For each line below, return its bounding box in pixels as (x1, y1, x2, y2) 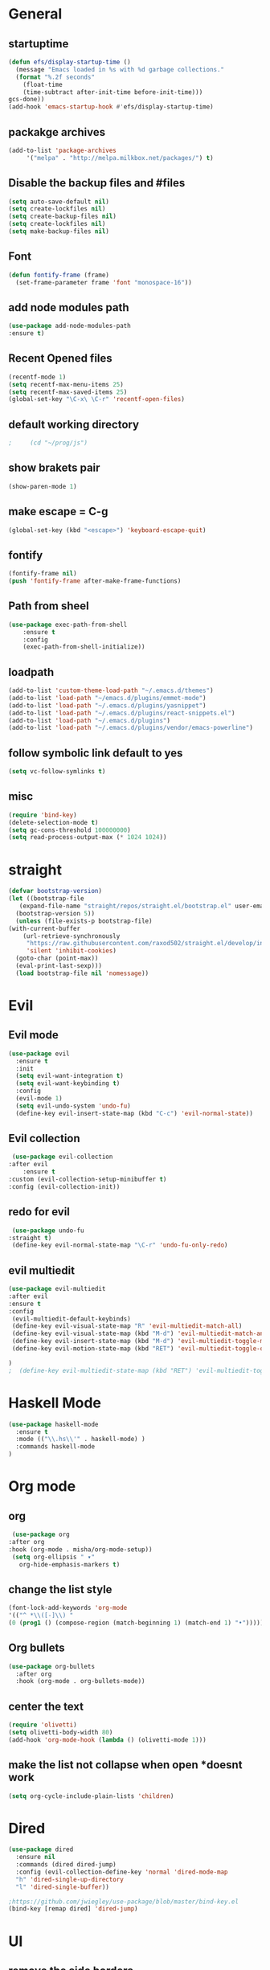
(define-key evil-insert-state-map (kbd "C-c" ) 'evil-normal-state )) (15, 1109, 253, 1117)
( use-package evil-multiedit (8, 1285, 106, 1293)
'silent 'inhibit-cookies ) (26, 947, 117, 955)
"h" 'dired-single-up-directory (15, 1875, 125, 1883)
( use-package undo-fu (11, 1227, 84, 1235)
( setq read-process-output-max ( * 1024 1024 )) (8, 833, 167, 842)
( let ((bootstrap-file (8, 895, 84, 903)
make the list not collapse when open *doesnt (8, 1758, 243, 1772)
